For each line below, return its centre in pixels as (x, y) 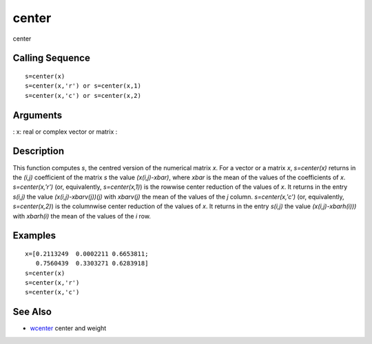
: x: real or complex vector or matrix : (65, 132)
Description (39, 151)
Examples (34, 235)
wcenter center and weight (68, 328)
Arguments (38, 115)
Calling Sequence (52, 58)
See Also (32, 312)
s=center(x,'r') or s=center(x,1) (83, 86)
